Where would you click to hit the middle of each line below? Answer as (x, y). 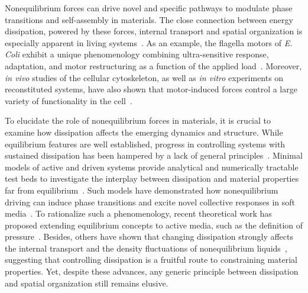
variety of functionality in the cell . (69, 100)
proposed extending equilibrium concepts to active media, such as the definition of (154, 225)
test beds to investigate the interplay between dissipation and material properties (152, 178)
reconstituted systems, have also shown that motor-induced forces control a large (151, 89)
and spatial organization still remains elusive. (87, 283)
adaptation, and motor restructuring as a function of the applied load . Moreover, (153, 65)
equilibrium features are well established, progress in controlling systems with (145, 144)
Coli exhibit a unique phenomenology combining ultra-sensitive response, (137, 54)
